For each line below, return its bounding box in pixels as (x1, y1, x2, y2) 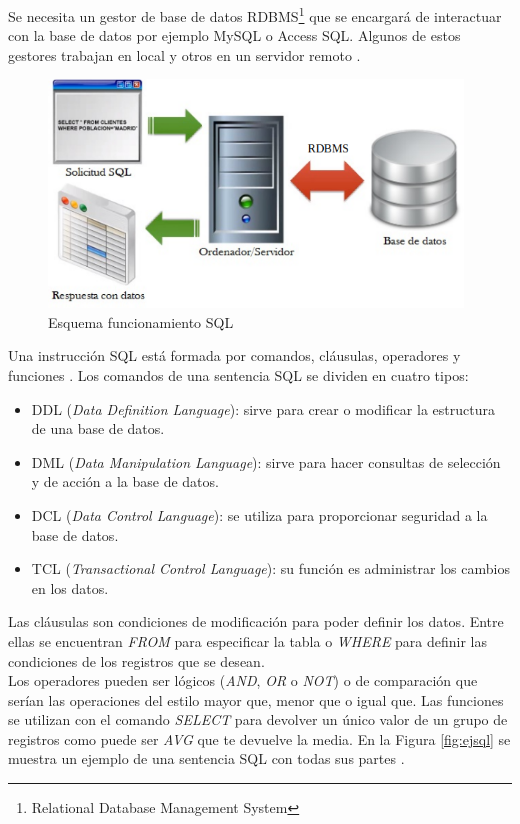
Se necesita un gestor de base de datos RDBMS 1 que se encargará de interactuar (8, 3, 502, 26)
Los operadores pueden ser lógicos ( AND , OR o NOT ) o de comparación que (8, 670, 478, 691)
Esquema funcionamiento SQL (48, 311, 234, 332)
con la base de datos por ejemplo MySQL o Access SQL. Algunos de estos (8, 25, 461, 46)
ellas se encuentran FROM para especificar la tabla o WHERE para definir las (8, 630, 488, 651)
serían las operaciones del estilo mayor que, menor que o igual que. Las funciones (8, 689, 504, 710)
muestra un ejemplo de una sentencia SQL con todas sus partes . (8, 748, 405, 769)
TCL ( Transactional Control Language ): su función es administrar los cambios (31, 558, 510, 579)
